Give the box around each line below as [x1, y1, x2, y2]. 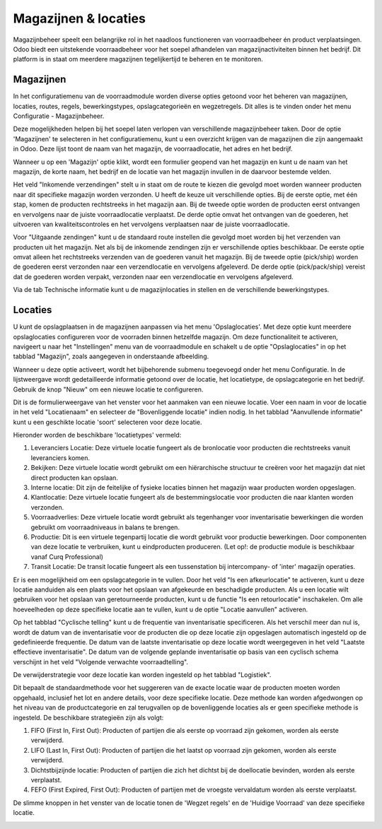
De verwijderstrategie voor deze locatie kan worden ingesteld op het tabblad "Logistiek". [13, 671, 272, 679]
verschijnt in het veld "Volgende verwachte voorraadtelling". [13, 657, 189, 666]
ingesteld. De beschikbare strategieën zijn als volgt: [13, 713, 164, 722]
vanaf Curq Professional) [30, 552, 104, 561]
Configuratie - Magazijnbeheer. [13, 112, 105, 120]
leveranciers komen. [30, 453, 91, 462]
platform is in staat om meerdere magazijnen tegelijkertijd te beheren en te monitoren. [13, 55, 263, 64]
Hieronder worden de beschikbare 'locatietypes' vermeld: [13, 431, 182, 440]
